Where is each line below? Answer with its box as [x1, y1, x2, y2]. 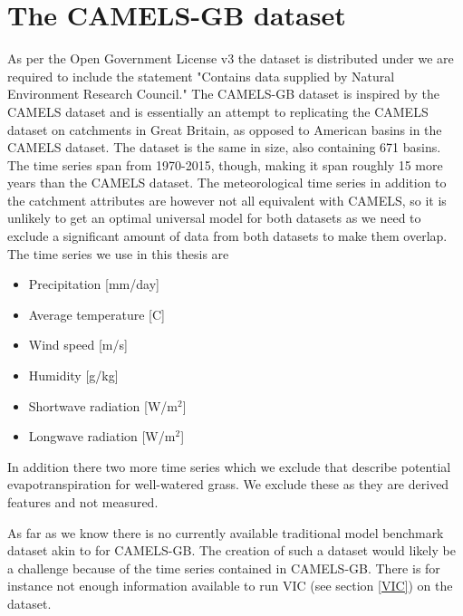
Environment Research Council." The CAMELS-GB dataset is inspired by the [7, 84, 439, 103]
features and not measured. [7, 493, 159, 511]
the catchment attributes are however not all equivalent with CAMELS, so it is [7, 190, 447, 209]
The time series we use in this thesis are [7, 244, 229, 263]
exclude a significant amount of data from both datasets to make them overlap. [7, 226, 448, 245]
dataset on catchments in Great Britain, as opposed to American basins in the [7, 120, 442, 139]
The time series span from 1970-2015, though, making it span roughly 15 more [7, 155, 443, 174]
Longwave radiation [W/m [28, 427, 176, 446]
